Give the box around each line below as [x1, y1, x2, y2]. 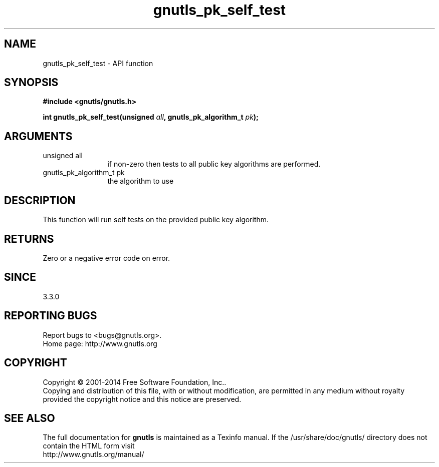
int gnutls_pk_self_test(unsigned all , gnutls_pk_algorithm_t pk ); [43, 113, 259, 122]
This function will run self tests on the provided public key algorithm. [43, 215, 269, 224]
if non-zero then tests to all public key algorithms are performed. [107, 160, 321, 169]
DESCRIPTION [4, 194, 76, 207]
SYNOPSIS [4, 76, 59, 89]
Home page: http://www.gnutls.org [43, 339, 157, 348]
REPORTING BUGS [4, 309, 97, 322]
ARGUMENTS [4, 130, 73, 143]
